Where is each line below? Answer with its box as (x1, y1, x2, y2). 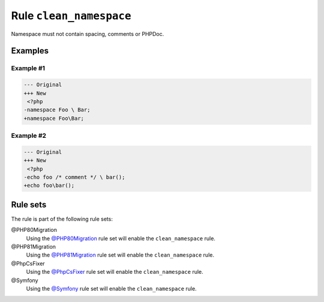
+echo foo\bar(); (23, 182, 75, 189)
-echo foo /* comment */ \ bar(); (23, 174, 125, 180)
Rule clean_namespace (11, 9, 131, 22)
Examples (11, 46, 49, 56)
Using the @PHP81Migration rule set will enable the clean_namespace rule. (26, 252, 214, 259)
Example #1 (11, 64, 45, 73)
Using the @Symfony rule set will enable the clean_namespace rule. (26, 285, 197, 292)
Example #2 (11, 132, 47, 140)
